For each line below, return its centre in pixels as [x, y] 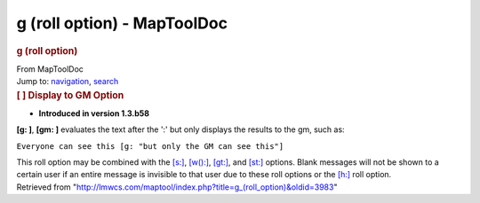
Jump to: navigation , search [68, 82]
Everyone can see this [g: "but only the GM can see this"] [150, 146]
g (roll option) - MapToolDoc [122, 23]
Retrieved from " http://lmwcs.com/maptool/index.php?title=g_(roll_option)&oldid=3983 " [177, 187]
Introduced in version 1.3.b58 [94, 113]
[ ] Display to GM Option [70, 95]
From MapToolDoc [50, 69]
